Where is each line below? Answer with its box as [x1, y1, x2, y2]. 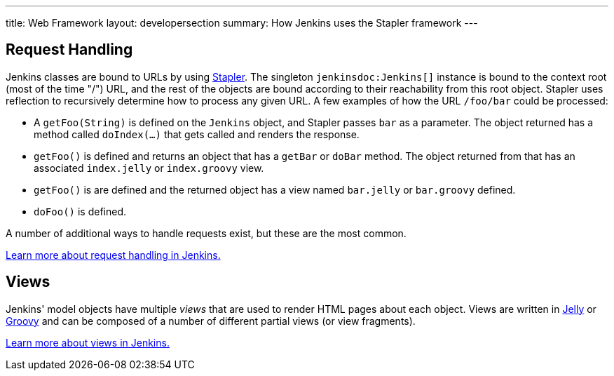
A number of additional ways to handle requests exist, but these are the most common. [6, 227, 407, 239]
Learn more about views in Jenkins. [6, 336, 170, 349]
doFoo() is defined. [34, 205, 127, 217]
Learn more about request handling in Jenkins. [6, 248, 221, 261]
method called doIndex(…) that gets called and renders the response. [34, 128, 360, 140]
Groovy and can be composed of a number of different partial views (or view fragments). [6, 314, 416, 327]
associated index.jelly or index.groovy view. [34, 161, 264, 174]
